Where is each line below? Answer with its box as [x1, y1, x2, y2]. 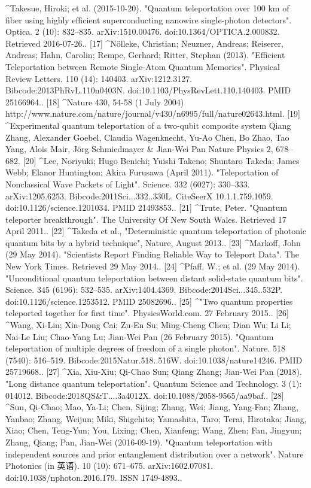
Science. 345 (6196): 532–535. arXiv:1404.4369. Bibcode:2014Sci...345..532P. [5, 283, 283, 296]
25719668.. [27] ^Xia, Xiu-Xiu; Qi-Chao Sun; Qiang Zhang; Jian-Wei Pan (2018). [5, 365, 302, 378]
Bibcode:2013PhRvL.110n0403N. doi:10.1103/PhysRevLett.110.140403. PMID [5, 84, 291, 96]
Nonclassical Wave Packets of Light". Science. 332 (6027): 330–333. [5, 177, 250, 190]
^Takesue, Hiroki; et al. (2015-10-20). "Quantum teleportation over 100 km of [5, 2, 289, 14]
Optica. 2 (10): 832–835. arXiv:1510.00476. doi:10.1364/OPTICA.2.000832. [5, 25, 280, 38]
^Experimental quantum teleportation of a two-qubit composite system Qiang [5, 119, 291, 131]
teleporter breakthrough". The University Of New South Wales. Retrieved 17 [5, 213, 286, 225]
